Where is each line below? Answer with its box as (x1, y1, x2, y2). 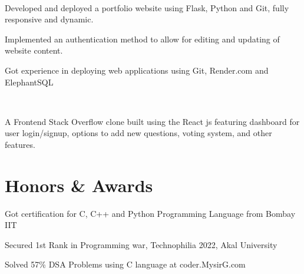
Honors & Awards (5, 173, 153, 197)
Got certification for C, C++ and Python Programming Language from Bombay (5, 207, 296, 219)
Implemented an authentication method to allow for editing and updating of (5, 32, 280, 45)
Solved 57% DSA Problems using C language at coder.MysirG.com (5, 258, 246, 270)
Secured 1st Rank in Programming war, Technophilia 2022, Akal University (5, 238, 277, 250)
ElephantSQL (5, 75, 54, 88)
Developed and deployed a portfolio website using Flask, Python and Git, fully (5, 1, 289, 14)
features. (5, 138, 35, 150)
